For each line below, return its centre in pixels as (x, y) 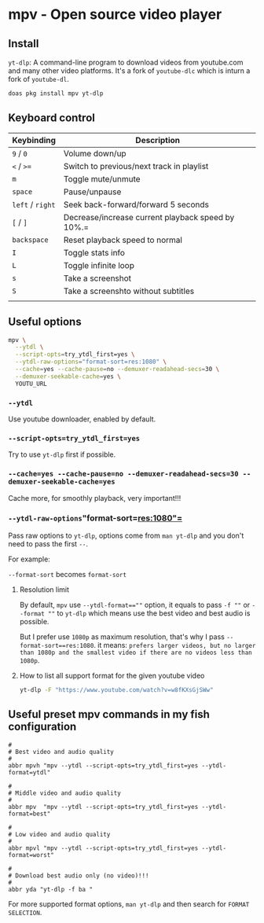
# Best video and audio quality (61, 752)
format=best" (29, 814)
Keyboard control (52, 118)
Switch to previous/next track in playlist (136, 166)
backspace (30, 240)
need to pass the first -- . (48, 543)
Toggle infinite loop (99, 265)
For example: (29, 559)
